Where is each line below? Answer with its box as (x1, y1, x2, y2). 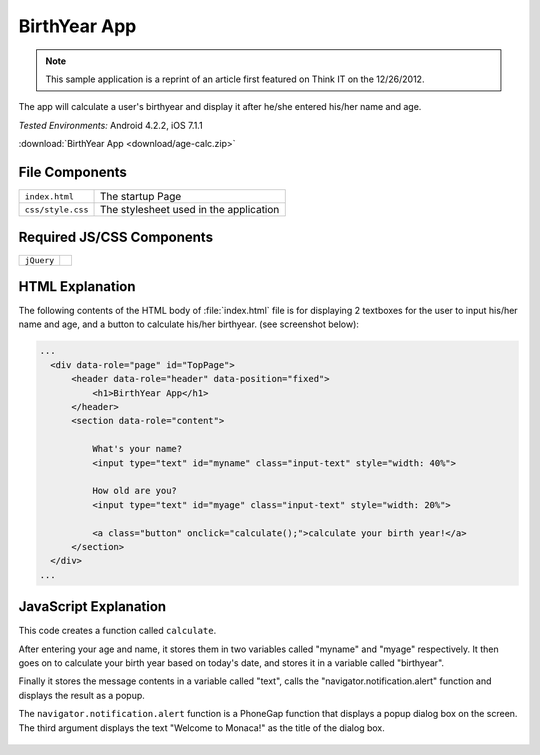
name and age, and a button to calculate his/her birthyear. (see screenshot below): (18, 318, 360, 330)
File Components (18, 163, 127, 180)
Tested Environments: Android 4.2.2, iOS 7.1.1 (18, 119, 204, 131)
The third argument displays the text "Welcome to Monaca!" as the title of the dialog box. (18, 721, 385, 734)
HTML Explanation (18, 278, 136, 295)
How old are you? (91, 485, 177, 497)
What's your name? (91, 443, 183, 455)
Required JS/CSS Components (18, 229, 214, 246)
